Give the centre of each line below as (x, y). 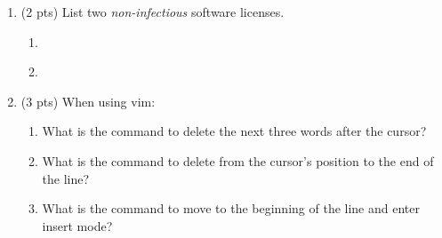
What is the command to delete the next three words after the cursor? (234, 131)
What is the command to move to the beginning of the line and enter (231, 208)
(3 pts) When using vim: (88, 101)
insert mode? (77, 225)
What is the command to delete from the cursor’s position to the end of (238, 160)
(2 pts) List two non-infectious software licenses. (153, 12)
